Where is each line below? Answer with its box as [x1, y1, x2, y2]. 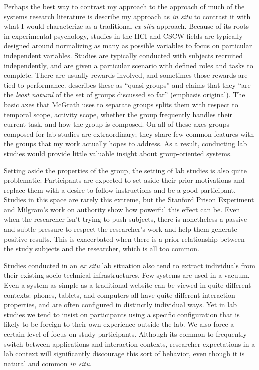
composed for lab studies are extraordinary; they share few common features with [4, 128, 254, 139]
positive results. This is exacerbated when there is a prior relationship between [4, 233, 245, 244]
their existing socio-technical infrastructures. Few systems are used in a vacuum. [4, 270, 250, 280]
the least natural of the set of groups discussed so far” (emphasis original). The [4, 89, 245, 100]
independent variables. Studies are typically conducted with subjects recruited [4, 50, 243, 60]
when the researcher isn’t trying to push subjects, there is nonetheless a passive [4, 214, 247, 224]
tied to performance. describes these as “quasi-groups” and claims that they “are [4, 79, 251, 90]
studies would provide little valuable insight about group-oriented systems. [4, 148, 232, 158]
